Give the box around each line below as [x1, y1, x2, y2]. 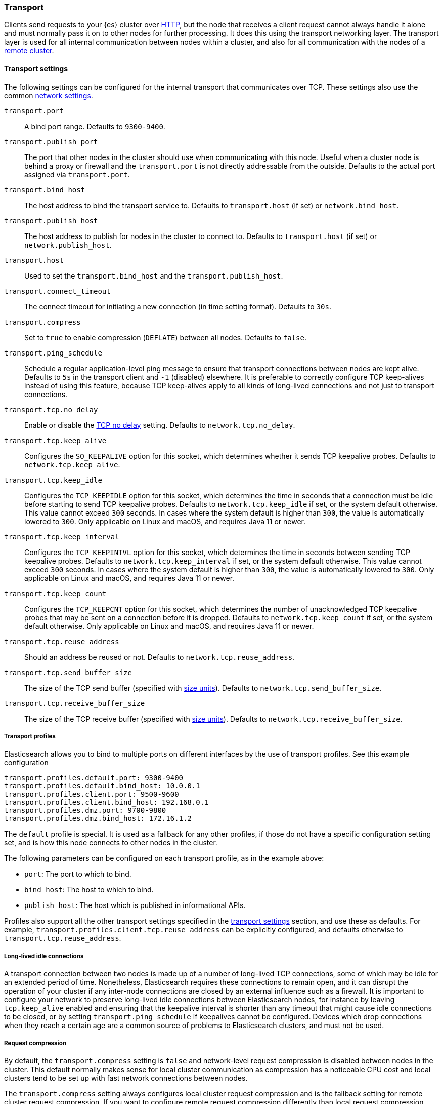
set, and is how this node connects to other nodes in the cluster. [4, 838, 217, 847]
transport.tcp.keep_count [4, 589, 107, 598]
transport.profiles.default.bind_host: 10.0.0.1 [4, 782, 200, 791]
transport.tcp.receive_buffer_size [4, 699, 145, 707]
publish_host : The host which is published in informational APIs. [24, 901, 246, 910]
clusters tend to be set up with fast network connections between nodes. [4, 1073, 248, 1082]
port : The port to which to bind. [24, 870, 131, 879]
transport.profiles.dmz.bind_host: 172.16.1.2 [4, 814, 192, 823]
